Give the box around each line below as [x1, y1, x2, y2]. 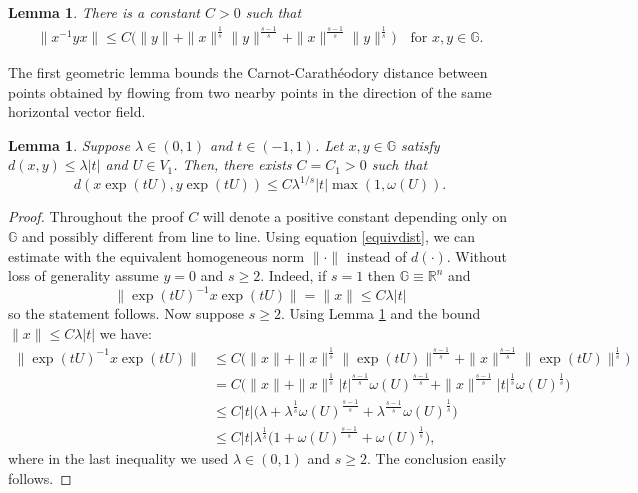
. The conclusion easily [367, 448, 507, 469]
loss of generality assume [8, 265, 159, 286]
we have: [99, 322, 152, 343]
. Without [446, 245, 508, 266]
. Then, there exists [173, 154, 292, 175]
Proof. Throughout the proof [8, 206, 184, 227]
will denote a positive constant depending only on [202, 206, 508, 227]
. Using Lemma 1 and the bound [280, 303, 481, 324]
